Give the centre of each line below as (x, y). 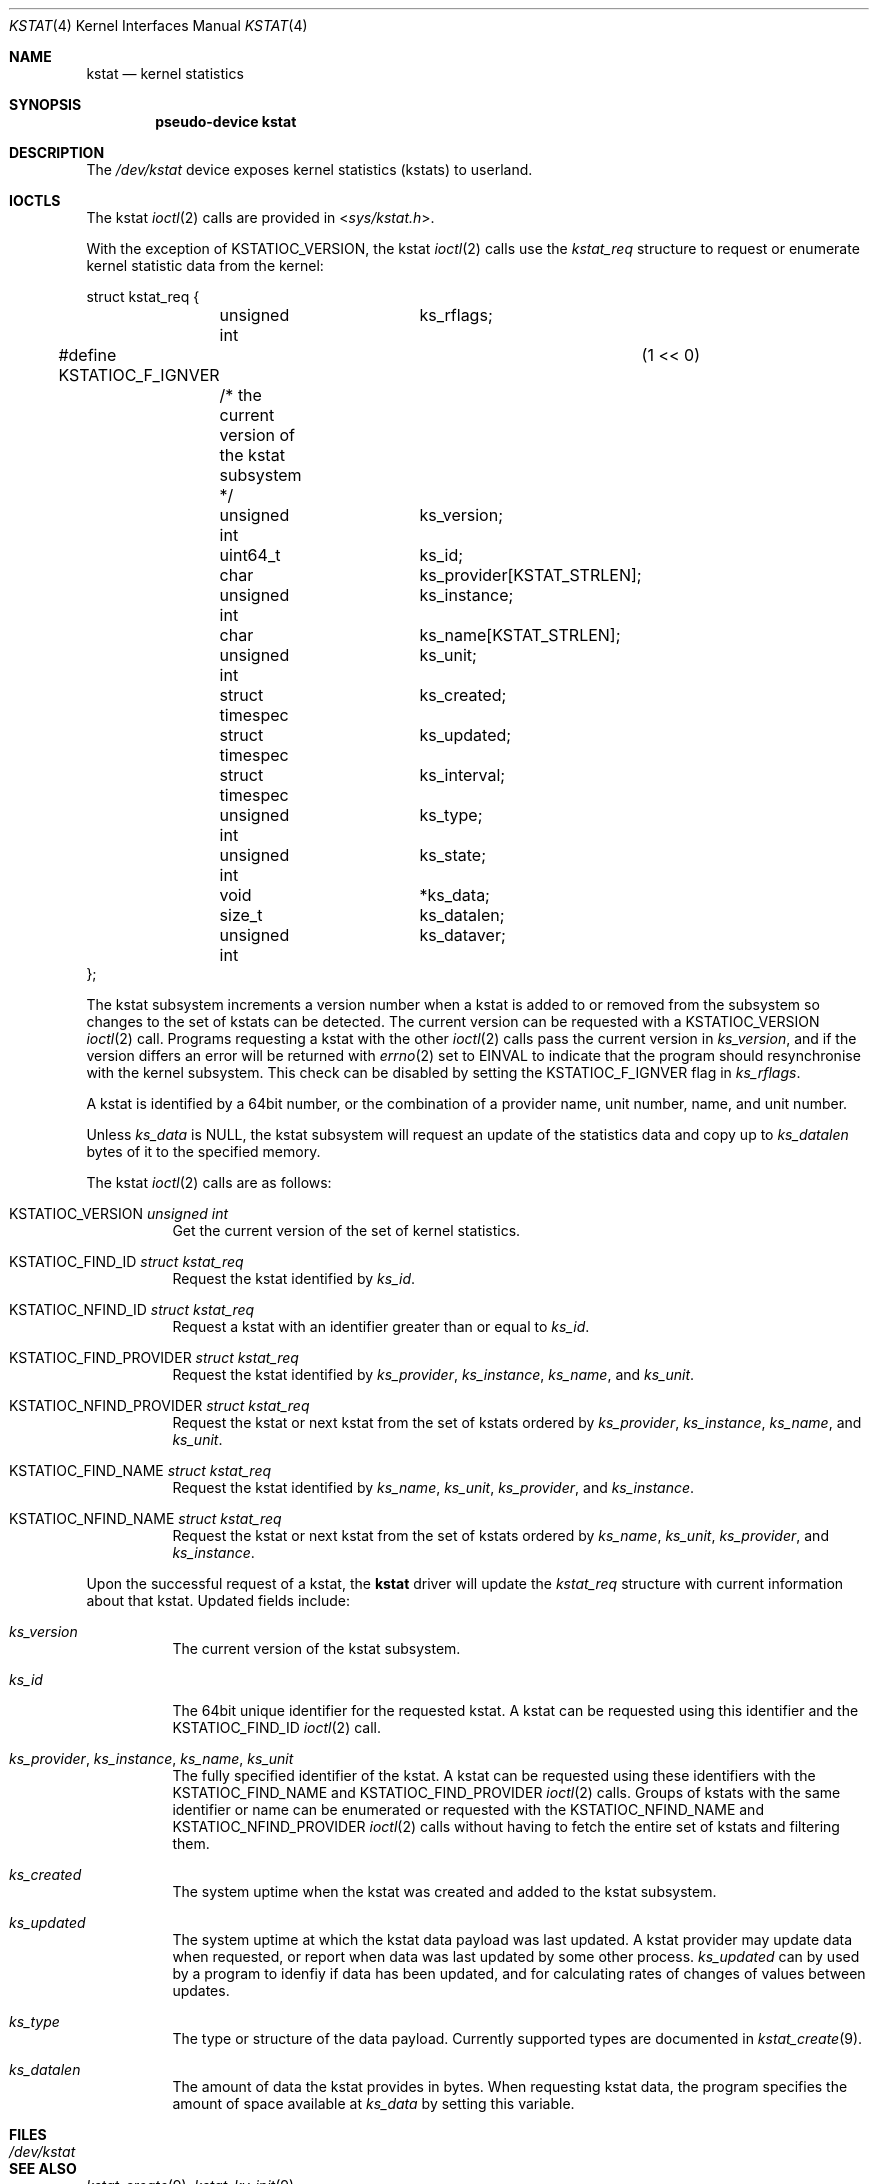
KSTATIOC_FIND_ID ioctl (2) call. (276, 1727)
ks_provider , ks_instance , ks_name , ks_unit (151, 1758)
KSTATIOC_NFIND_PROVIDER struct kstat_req (159, 1405)
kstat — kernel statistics (165, 73)
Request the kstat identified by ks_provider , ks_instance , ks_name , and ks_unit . (433, 1374)
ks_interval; (462, 775)
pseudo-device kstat (226, 121)
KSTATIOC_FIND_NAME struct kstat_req (140, 1470)
